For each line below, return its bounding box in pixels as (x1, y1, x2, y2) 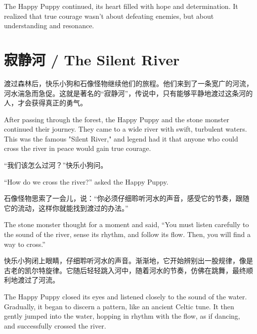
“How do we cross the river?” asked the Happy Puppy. (4, 176, 169, 187)
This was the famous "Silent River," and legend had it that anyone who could (4, 133, 238, 143)
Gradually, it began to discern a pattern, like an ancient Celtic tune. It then (4, 301, 234, 311)
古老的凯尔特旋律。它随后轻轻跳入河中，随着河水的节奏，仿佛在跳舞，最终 (4, 265, 246, 275)
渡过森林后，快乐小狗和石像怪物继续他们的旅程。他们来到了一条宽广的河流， (4, 78, 253, 88)
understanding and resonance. (4, 20, 94, 31)
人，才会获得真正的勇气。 (4, 97, 87, 108)
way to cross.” (4, 239, 45, 249)
